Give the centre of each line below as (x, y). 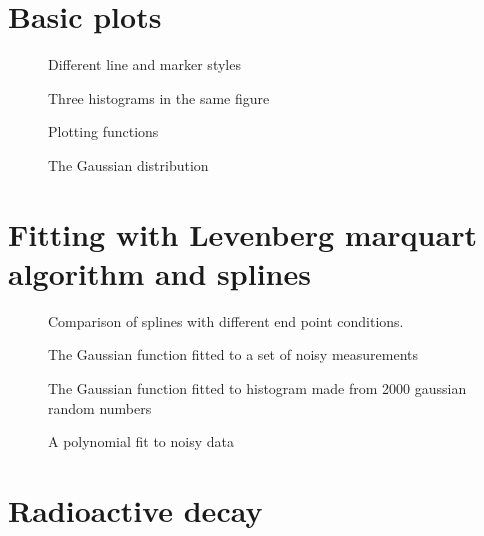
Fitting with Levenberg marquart (242, 233)
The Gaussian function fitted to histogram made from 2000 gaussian (257, 388)
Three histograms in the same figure (159, 97)
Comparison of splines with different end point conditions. (226, 320)
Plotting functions (103, 131)
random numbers (100, 407)
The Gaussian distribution (128, 164)
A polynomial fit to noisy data (141, 441)
